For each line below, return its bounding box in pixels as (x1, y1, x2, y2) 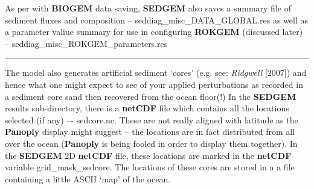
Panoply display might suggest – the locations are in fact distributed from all (5, 125, 295, 138)
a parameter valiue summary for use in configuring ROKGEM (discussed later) (5, 25, 303, 38)
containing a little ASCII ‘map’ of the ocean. (5, 172, 171, 185)
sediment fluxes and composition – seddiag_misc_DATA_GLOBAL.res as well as (5, 13, 308, 26)
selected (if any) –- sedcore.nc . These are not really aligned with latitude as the (5, 113, 298, 126)
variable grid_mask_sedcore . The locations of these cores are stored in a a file (5, 161, 295, 173)
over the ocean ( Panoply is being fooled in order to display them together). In (5, 137, 298, 149)
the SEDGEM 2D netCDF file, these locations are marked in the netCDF (5, 149, 292, 161)
